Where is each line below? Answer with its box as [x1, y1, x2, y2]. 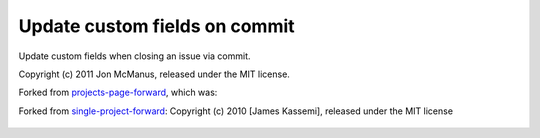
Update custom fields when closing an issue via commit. [18, 50, 251, 62]
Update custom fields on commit [18, 15, 295, 37]
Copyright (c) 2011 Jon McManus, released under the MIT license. [18, 68, 290, 80]
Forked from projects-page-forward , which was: [18, 86, 218, 99]
